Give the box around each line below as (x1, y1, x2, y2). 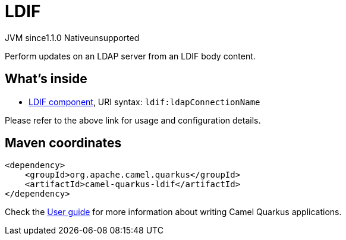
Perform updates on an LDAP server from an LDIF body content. (5, 50, 256, 61)
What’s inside (5, 71, 87, 87)
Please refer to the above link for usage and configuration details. (5, 115, 261, 125)
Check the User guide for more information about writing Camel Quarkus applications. (5, 207, 342, 217)
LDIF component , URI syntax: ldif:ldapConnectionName (29, 96, 260, 107)
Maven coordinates (5, 135, 122, 151)
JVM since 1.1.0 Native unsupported (5, 32, 140, 43)
